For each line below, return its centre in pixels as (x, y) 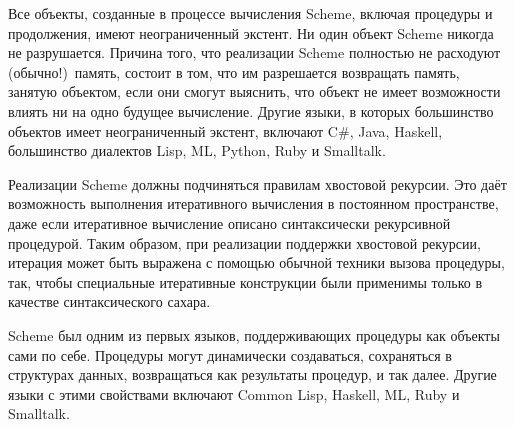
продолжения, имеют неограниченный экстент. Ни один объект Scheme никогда (251, 32)
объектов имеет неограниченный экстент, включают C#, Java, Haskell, (225, 130)
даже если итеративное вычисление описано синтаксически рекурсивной (229, 222)
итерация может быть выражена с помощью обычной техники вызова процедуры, (256, 262)
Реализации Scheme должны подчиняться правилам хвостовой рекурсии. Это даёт (257, 183)
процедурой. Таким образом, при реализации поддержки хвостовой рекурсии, (244, 242)
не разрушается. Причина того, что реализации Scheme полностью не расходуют (254, 52)
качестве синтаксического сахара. (109, 301)
